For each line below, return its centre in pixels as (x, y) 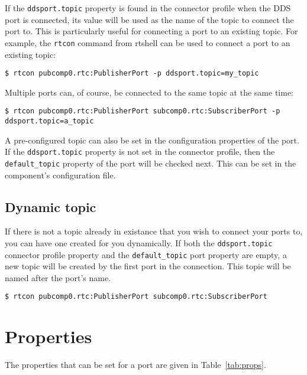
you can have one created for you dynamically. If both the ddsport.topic (139, 242)
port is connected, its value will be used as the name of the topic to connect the (149, 19)
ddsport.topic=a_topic (49, 121)
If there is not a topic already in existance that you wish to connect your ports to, (154, 231)
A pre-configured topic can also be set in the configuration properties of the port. (152, 140)
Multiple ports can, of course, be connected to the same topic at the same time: (149, 92)
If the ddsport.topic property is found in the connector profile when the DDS (148, 8)
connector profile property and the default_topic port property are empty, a (146, 254)
